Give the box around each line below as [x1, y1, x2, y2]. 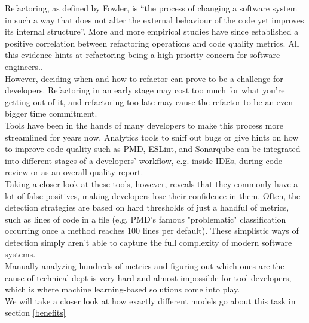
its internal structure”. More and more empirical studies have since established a [5, 25, 299, 38]
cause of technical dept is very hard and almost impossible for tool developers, [5, 271, 292, 284]
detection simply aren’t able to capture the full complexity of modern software [5, 236, 292, 248]
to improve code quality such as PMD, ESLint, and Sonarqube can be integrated [5, 142, 301, 155]
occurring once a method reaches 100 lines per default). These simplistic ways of [5, 224, 299, 237]
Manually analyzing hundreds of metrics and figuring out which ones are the [5, 260, 284, 272]
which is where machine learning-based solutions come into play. [5, 283, 240, 295]
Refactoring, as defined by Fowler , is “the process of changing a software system [5, 2, 298, 14]
